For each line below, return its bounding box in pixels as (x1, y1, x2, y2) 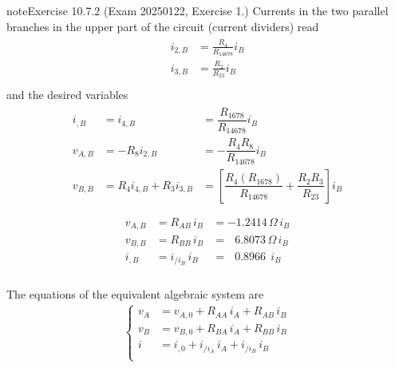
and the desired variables (6, 86, 128, 103)
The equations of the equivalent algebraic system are (6, 285, 264, 302)
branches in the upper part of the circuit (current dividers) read (6, 18, 319, 34)
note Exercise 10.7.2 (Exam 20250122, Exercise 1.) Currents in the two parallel (6, 2, 389, 18)
